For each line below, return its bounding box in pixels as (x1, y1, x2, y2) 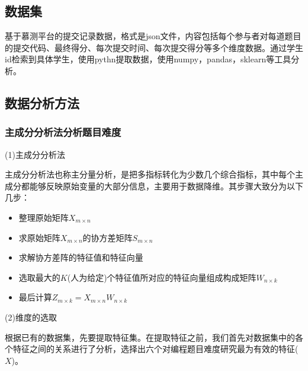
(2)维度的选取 (5, 310, 57, 323)
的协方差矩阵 (82, 231, 133, 243)
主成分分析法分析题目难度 (5, 125, 121, 139)
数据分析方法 (5, 93, 79, 112)
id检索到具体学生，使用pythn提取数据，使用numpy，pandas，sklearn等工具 (5, 53, 291, 65)
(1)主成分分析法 (5, 148, 65, 160)
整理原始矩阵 (18, 211, 69, 223)
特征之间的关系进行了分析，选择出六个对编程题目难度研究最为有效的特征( (12, 343, 299, 355)
